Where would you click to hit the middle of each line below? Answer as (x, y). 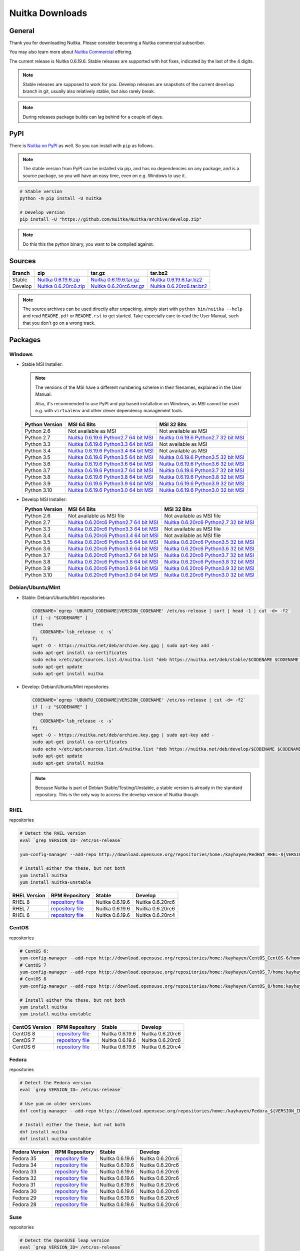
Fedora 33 (24, 1172)
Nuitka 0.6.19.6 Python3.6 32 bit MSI (202, 464)
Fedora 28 (24, 1204)
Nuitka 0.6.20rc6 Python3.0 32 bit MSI (209, 574)
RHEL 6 (21, 915)
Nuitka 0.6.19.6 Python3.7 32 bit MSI (202, 470)
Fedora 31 (24, 1185)
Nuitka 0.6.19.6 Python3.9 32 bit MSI (202, 484)
